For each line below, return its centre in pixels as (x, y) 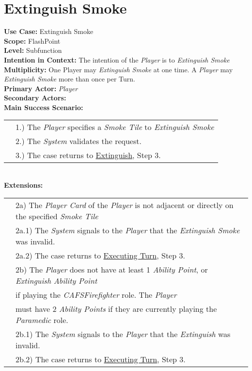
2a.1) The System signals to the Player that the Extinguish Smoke (128, 230)
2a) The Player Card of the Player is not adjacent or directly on (125, 205)
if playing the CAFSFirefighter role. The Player (96, 294)
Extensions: (24, 185)
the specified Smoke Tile (57, 216)
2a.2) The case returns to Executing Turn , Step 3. (100, 255)
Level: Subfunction (33, 50)
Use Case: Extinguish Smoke (49, 31)
